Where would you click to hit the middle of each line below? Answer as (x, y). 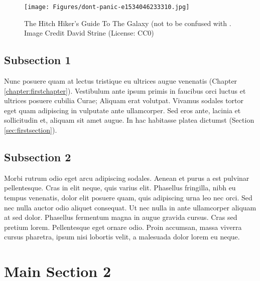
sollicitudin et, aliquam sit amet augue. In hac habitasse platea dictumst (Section (129, 120)
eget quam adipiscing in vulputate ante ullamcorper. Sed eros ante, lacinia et (122, 110)
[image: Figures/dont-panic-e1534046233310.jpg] (107, 7)
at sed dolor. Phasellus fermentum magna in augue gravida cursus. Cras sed (121, 217)
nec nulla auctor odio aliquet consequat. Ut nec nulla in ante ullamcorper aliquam (130, 207)
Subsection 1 (38, 60)
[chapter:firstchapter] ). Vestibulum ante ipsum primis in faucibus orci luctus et (125, 90)
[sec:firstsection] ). (31, 130)
